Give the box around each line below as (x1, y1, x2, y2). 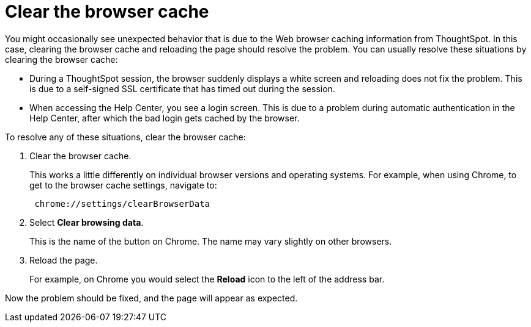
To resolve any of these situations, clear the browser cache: (5, 131, 246, 142)
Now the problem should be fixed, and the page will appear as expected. (5, 292, 298, 303)
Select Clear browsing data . (29, 217, 144, 228)
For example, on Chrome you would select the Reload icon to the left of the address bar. (29, 273, 385, 284)
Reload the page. (29, 254, 98, 265)
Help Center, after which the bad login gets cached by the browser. (29, 112, 300, 123)
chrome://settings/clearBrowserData (34, 198, 210, 209)
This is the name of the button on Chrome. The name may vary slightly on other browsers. (29, 235, 392, 246)
